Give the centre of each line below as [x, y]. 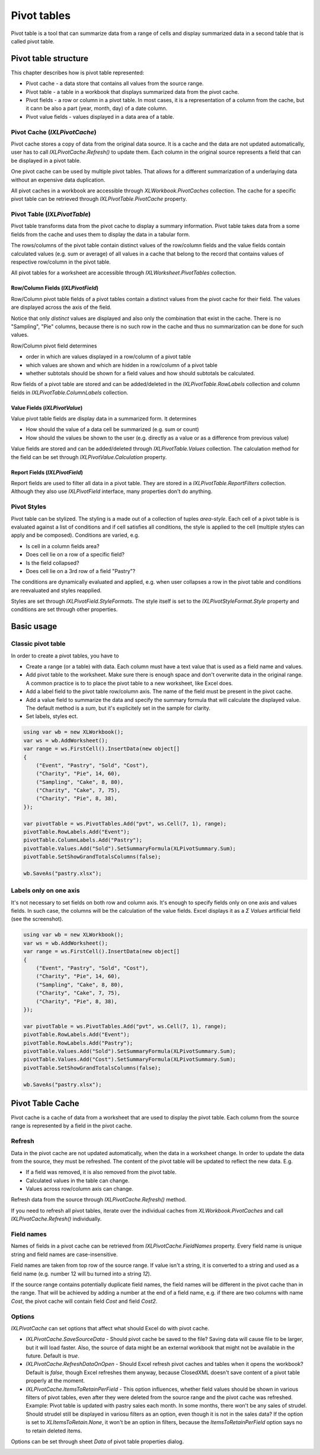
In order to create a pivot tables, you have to [65, 656]
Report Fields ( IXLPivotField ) [47, 472]
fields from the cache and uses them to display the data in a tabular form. [100, 234]
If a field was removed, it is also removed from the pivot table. [101, 1172]
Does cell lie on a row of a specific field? [75, 555]
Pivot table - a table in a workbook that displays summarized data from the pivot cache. [132, 91]
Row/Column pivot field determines [54, 346]
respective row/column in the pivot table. [61, 262]
